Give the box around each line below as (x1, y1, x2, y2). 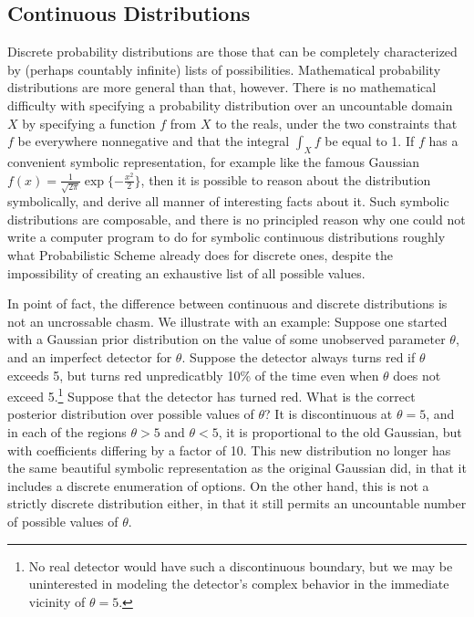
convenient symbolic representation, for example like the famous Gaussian (7, 152, 420, 171)
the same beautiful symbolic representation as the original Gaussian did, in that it (7, 458, 467, 477)
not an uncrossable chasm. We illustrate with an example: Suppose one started (7, 311, 448, 330)
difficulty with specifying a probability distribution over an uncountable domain (7, 95, 453, 114)
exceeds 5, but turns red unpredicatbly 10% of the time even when (7, 365, 379, 384)
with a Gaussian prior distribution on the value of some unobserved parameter (7, 329, 446, 349)
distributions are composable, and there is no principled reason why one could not (7, 209, 466, 228)
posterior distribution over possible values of (7, 404, 254, 424)
